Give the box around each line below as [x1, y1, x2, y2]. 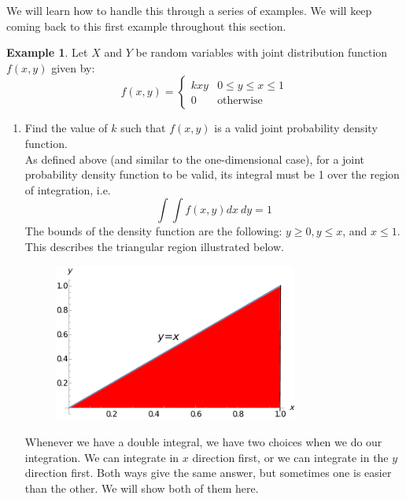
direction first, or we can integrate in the [192, 449, 389, 465]
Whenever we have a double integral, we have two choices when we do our [24, 434, 382, 450]
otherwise [217, 95, 263, 107]
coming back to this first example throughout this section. [6, 17, 286, 34]
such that [120, 120, 166, 136]
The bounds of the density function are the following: [24, 223, 282, 239]
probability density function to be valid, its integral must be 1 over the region [24, 166, 400, 183]
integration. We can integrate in [24, 449, 179, 465]
